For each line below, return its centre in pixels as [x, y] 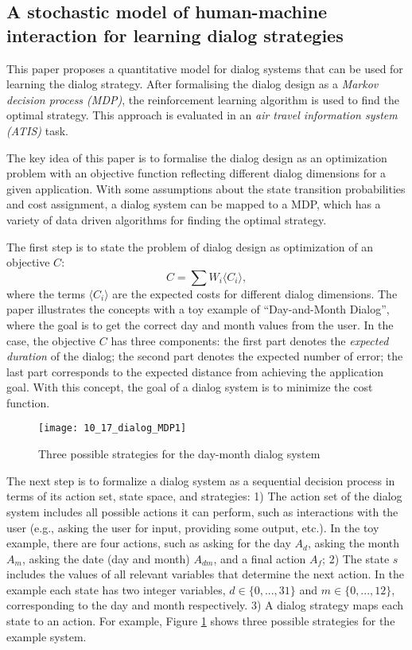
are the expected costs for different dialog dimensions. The [255, 293]
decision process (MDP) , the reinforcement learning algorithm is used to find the [203, 99]
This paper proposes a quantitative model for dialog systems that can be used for [205, 68]
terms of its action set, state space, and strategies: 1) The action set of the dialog [204, 496]
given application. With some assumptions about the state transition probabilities [206, 188]
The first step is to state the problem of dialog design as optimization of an [190, 246]
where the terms [46, 293]
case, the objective [51, 340]
